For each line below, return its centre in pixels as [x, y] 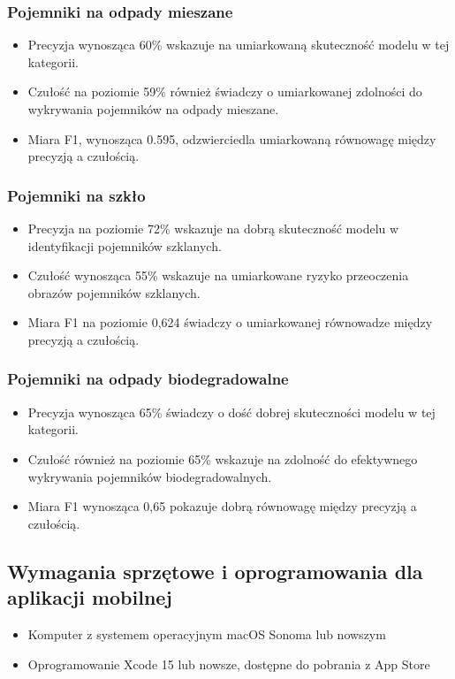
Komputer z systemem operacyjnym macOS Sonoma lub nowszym [207, 633]
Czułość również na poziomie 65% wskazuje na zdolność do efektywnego [223, 458]
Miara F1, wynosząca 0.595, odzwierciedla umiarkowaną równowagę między [232, 138]
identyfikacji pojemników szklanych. [125, 245]
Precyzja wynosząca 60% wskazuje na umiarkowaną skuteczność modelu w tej [239, 45]
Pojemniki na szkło [76, 195]
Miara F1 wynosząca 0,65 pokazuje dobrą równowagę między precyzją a [222, 506]
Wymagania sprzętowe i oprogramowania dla [215, 571]
